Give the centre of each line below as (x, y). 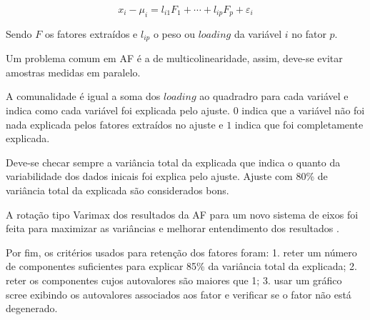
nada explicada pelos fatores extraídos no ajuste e (115, 124)
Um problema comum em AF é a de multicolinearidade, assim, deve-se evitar (174, 58)
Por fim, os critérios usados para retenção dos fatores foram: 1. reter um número (181, 252)
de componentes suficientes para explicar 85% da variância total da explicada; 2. (181, 266)
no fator (309, 33)
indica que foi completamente (299, 124)
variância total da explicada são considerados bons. (117, 190)
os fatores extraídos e (91, 33)
